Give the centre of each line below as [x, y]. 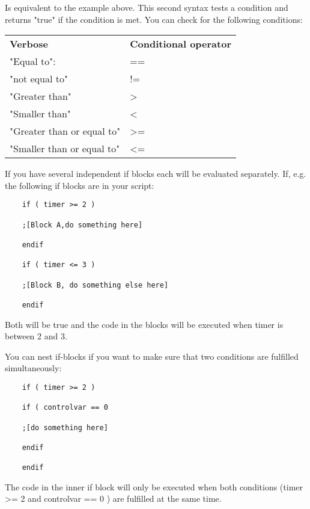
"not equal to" [39, 79]
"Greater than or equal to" [65, 131]
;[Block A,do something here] [82, 225]
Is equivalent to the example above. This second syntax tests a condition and [147, 7]
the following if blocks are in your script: [80, 185]
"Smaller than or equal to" [65, 149]
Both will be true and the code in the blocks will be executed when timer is [144, 324]
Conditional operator [181, 44]
